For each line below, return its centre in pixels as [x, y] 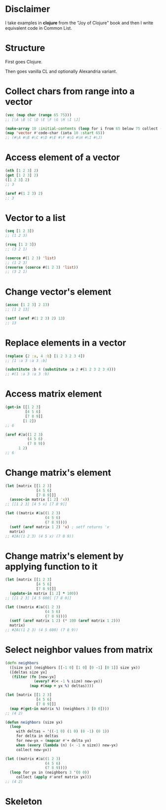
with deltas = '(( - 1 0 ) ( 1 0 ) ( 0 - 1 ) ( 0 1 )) [63, 731]
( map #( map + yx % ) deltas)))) [62, 686]
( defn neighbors [22, 663]
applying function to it [51, 566]
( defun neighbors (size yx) [34, 722]
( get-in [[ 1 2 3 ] [23, 407]
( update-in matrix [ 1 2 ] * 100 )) [44, 593]
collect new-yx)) [34, 750]
